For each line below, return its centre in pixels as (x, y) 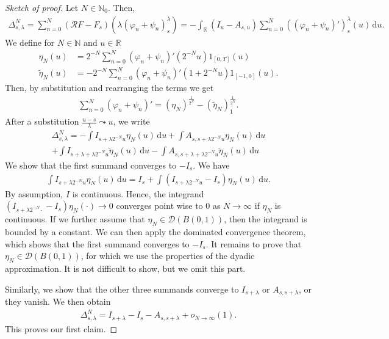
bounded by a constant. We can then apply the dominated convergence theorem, (155, 231)
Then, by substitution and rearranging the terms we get (109, 88)
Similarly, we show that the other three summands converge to (122, 289)
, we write (131, 121)
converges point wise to (159, 206)
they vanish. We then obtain (58, 301)
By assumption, (34, 193)
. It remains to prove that (254, 243)
